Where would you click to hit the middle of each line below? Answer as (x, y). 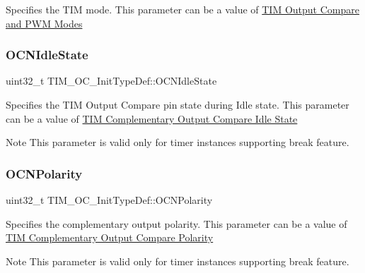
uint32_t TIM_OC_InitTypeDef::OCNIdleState (111, 81)
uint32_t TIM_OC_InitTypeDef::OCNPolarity (109, 200)
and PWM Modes (44, 23)
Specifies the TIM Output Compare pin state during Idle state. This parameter (178, 104)
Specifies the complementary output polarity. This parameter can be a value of (176, 223)
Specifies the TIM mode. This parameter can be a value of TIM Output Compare (182, 9)
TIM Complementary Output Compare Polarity (110, 237)
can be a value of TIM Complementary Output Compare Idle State (152, 118)
